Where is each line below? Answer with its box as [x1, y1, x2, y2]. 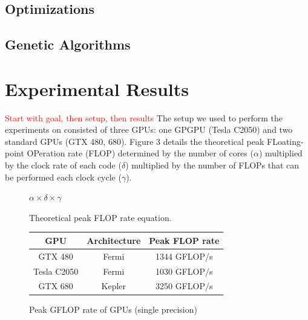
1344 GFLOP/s [156, 249, 213, 262]
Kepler [101, 280, 126, 292]
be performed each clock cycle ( [5, 170, 122, 183]
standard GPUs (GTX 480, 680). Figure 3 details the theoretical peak [5, 135, 264, 147]
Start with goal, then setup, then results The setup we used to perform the [5, 111, 283, 124]
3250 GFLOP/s [156, 280, 213, 292]
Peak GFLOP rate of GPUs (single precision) [29, 302, 197, 315]
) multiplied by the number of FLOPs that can [125, 159, 300, 171]
